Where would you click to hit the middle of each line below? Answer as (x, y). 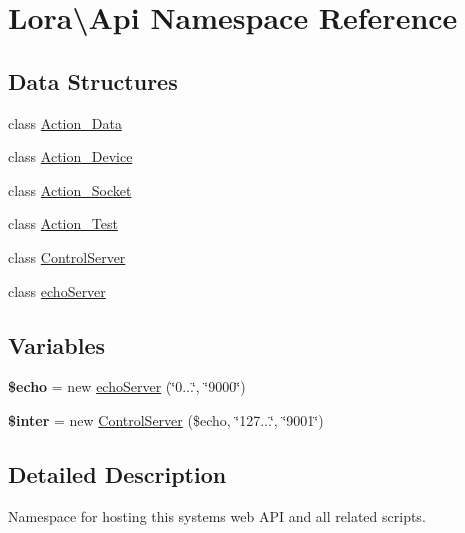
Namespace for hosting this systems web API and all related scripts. (217, 515)
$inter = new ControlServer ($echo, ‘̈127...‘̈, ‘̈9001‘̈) (166, 419)
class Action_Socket (70, 189)
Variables (57, 344)
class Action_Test (63, 223)
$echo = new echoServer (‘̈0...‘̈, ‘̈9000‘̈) (127, 386)
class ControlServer (67, 256)
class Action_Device (70, 156)
